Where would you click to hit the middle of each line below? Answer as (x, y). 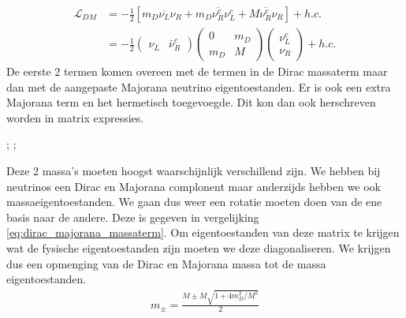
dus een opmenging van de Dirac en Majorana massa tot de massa (166, 263)
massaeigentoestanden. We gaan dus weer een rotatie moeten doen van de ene (194, 202)
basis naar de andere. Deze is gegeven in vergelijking (133, 217)
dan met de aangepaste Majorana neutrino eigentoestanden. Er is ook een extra (199, 86)
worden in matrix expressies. (75, 117)
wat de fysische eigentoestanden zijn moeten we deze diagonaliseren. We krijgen (199, 248)
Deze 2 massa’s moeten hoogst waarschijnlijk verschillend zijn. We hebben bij (194, 171)
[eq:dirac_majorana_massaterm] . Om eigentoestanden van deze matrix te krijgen (203, 232)
